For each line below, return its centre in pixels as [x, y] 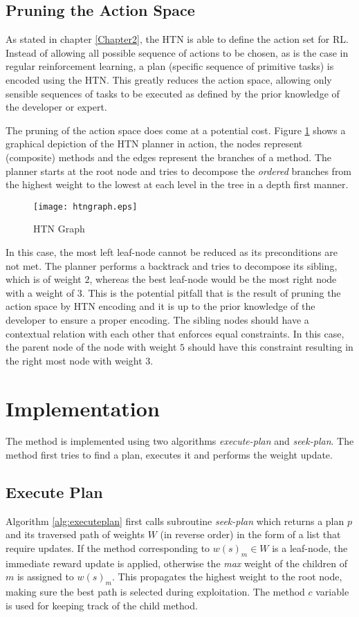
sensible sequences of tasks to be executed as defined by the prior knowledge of [173, 93]
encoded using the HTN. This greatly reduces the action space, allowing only [169, 79]
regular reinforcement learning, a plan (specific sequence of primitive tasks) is [170, 66]
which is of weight [44, 279]
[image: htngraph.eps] [85, 206]
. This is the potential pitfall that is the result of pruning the [211, 292]
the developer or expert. [56, 107]
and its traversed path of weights [75, 534]
